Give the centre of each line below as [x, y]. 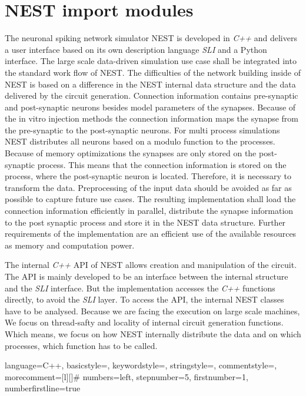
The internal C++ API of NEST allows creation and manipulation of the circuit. [151, 265]
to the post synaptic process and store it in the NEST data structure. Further [145, 222]
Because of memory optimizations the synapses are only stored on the [131, 153]
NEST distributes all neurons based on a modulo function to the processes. [140, 141]
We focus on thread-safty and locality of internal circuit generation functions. [144, 322]
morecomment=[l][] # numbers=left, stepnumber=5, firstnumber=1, [127, 376]
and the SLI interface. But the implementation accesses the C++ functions [140, 288]
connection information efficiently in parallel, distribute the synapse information [149, 211]
